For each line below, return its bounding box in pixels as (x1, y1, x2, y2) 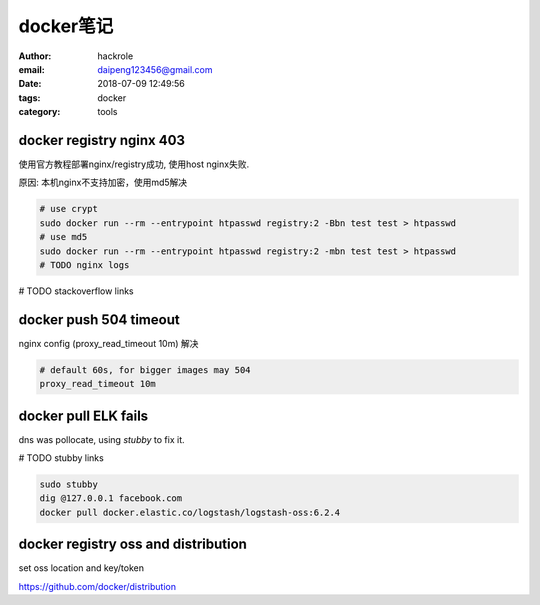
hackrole (97, 50, 134, 62)
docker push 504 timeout (18, 311, 180, 328)
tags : (18, 91, 41, 104)
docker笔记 (18, 15, 114, 37)
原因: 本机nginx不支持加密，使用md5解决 (18, 176, 188, 189)
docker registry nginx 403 (18, 131, 185, 149)
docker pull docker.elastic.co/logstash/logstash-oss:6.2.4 (39, 506, 341, 518)
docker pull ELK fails (18, 407, 149, 424)
